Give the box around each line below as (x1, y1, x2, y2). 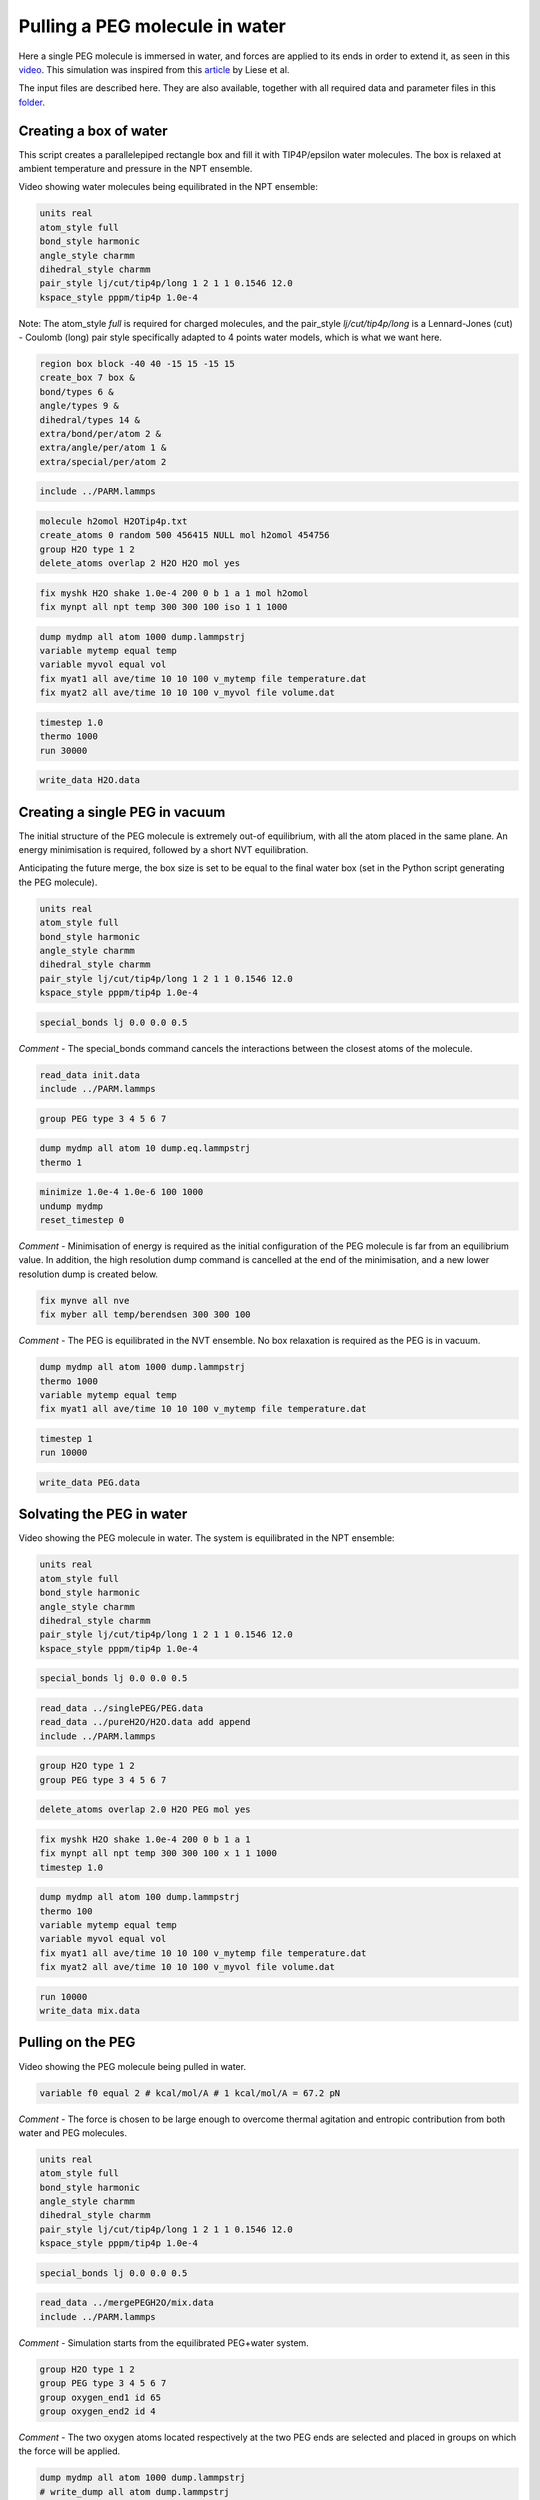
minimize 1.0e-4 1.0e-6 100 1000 (39, 1186, 204, 1198)
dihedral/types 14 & (39, 414, 140, 425)
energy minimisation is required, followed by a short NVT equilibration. (18, 844, 309, 856)
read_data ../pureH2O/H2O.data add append (39, 1716, 251, 1728)
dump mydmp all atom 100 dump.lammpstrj (39, 1891, 240, 1903)
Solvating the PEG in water (18, 1506, 188, 1523)
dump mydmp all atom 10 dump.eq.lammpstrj (39, 1143, 251, 1154)
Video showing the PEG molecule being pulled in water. (18, 2060, 247, 2072)
